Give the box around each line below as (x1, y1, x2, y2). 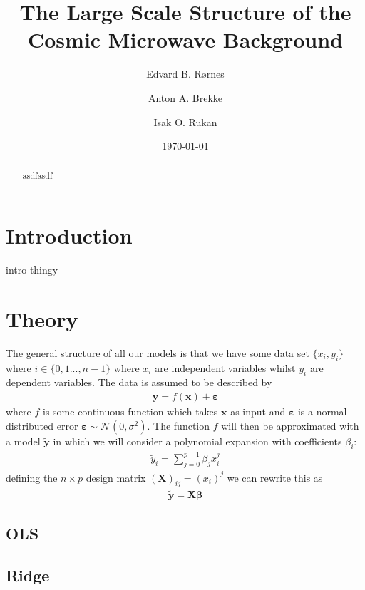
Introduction (6, 221, 133, 250)
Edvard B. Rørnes (146, 66, 225, 81)
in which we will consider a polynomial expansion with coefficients (53, 433, 342, 448)
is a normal (297, 404, 347, 419)
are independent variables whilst (155, 360, 296, 375)
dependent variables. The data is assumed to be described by (6, 375, 272, 390)
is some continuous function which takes (43, 404, 218, 419)
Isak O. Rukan (153, 114, 217, 129)
